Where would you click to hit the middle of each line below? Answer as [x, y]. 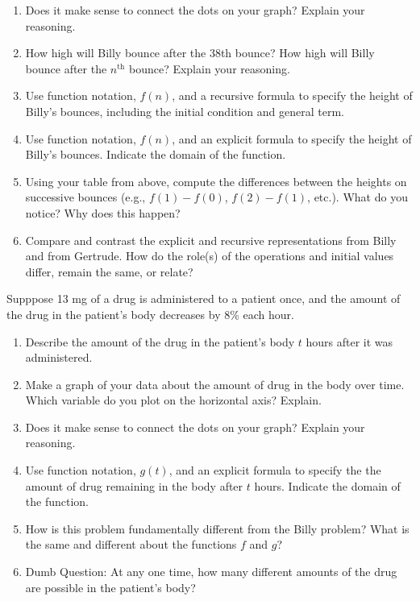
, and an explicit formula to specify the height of [292, 138]
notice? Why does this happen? [103, 212]
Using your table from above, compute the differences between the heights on [216, 181]
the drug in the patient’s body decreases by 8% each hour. [150, 314]
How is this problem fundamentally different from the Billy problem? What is [217, 528]
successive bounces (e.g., [85, 197]
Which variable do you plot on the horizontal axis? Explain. [173, 400]
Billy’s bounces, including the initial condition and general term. [185, 111]
